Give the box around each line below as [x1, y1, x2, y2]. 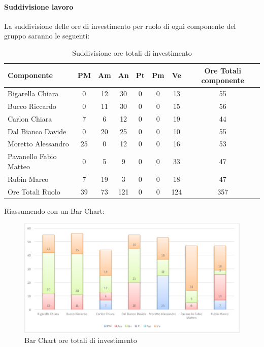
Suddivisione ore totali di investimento [72, 47, 192, 58]
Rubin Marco [8, 173, 49, 184]
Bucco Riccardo [8, 100, 56, 111]
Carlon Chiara [8, 113, 52, 124]
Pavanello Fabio [8, 151, 57, 162]
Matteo [8, 161, 30, 171]
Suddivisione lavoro [4, 1, 74, 12]
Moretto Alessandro [8, 138, 69, 149]
